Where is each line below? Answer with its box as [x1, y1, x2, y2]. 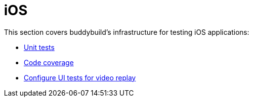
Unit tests [24, 43, 55, 51]
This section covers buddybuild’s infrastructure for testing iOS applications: [4, 27, 250, 36]
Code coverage [24, 58, 74, 67]
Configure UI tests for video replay [24, 73, 136, 82]
